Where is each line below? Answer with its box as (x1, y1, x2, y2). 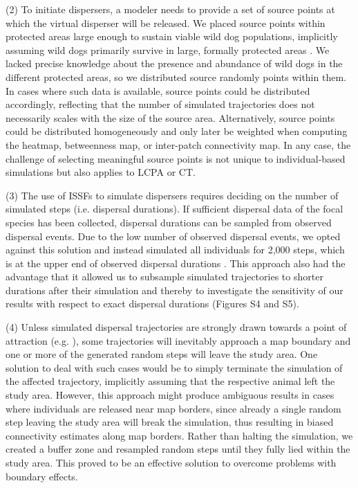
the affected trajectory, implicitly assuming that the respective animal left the (6, 374, 335, 388)
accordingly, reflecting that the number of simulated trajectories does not (6, 97, 315, 111)
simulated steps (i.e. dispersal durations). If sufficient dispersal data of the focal (6, 201, 343, 216)
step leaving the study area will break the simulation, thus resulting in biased (6, 415, 334, 429)
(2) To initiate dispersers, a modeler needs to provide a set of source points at (6, 2, 335, 16)
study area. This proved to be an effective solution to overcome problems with (6, 455, 337, 469)
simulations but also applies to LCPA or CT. (6, 165, 196, 179)
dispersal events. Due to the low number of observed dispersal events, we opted (6, 228, 341, 243)
